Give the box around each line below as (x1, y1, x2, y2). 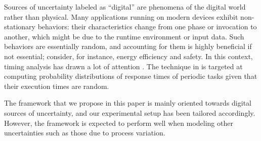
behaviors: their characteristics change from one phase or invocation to (37, 21, 257, 32)
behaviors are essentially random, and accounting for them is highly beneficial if (4, 41, 252, 52)
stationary (4, 21, 35, 32)
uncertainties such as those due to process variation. (4, 127, 165, 138)
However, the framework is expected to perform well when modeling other (4, 117, 233, 128)
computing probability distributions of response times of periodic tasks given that (4, 71, 257, 81)
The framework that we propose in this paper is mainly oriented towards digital (4, 98, 251, 108)
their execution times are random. (4, 80, 109, 91)
